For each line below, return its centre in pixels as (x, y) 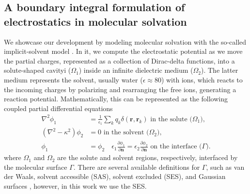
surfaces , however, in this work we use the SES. (75, 186)
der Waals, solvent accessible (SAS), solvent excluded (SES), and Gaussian (115, 176)
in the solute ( (171, 119)
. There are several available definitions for (137, 167)
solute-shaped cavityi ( (38, 70)
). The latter (220, 70)
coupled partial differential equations (58, 108)
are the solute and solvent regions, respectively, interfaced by (148, 157)
